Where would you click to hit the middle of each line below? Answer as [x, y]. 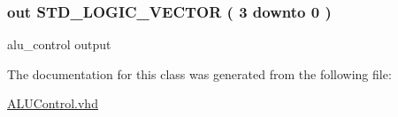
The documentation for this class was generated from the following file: [199, 73]
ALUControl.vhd [53, 103]
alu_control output [59, 44]
